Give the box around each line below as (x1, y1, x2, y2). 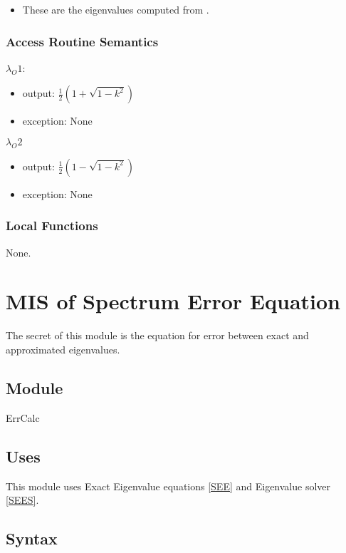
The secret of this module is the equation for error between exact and (6, 328, 309, 343)
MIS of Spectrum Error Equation (6, 286, 340, 316)
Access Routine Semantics (6, 32, 159, 50)
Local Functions (6, 217, 98, 234)
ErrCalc (6, 410, 40, 425)
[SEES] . (6, 492, 39, 507)
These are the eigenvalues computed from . (22, 2, 209, 16)
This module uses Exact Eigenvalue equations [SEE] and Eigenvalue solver (6, 478, 331, 493)
